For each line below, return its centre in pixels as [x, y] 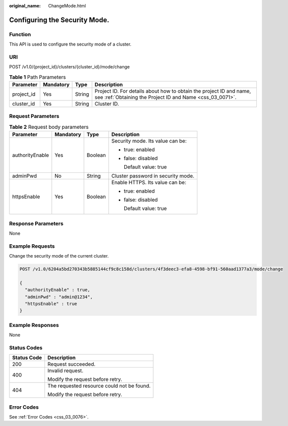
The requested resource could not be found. [99, 386]
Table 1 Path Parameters [38, 77]
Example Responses [34, 325]
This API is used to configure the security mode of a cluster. [70, 44]
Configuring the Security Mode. [59, 20]
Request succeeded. [72, 364]
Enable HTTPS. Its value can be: [149, 182]
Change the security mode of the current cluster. [59, 256]
